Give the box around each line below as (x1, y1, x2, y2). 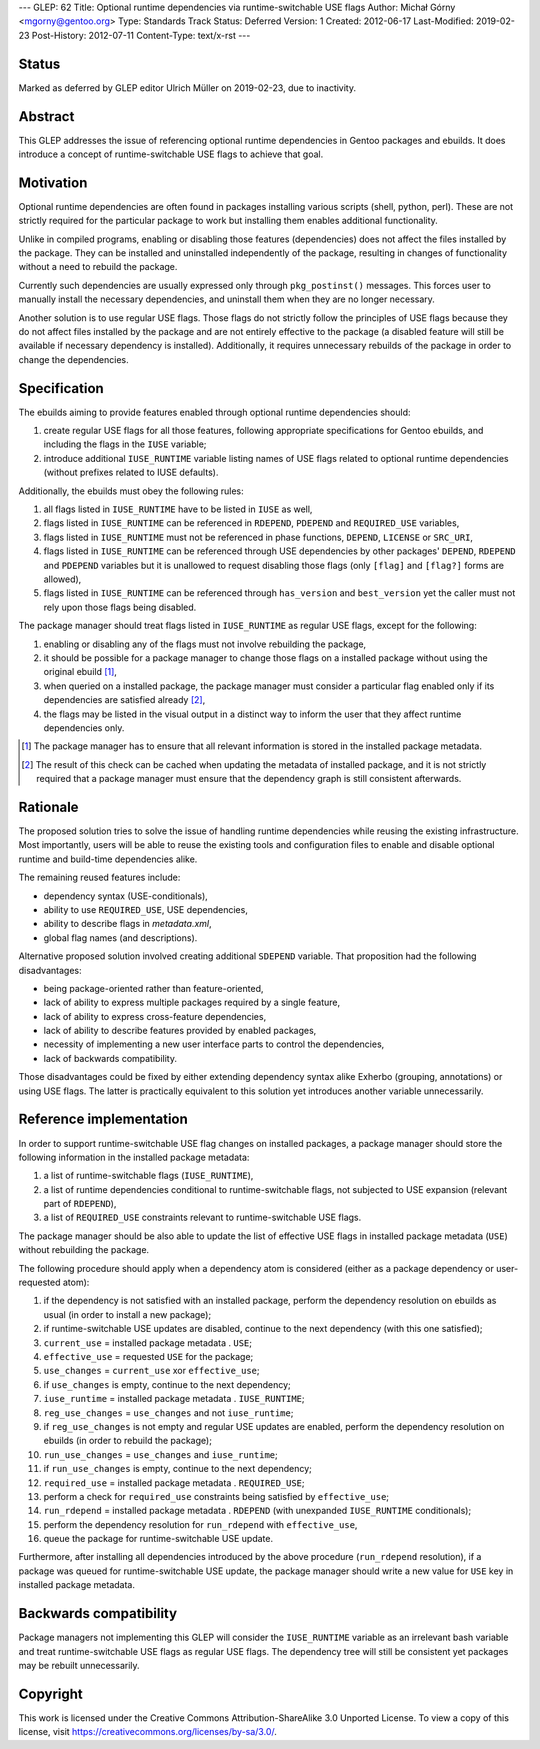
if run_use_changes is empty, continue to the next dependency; (43, 1463, 312, 1475)
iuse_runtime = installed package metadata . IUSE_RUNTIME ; (43, 1393, 305, 1405)
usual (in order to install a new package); (43, 1308, 212, 1320)
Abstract (18, 108, 75, 125)
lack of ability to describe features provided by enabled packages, (43, 1025, 317, 1037)
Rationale (18, 798, 79, 815)
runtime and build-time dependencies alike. (18, 853, 198, 865)
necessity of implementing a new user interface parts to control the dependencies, (43, 1038, 385, 1050)
